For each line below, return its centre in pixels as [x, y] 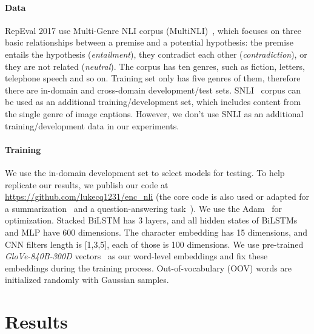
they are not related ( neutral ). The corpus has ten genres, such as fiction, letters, [155, 66]
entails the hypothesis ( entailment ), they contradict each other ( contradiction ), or [156, 54]
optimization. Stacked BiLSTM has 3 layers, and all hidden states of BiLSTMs [151, 220]
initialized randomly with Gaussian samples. [87, 280]
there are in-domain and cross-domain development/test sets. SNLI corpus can [153, 90]
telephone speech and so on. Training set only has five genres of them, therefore [153, 78]
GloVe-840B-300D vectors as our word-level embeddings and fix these [136, 256]
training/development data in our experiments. [92, 125]
